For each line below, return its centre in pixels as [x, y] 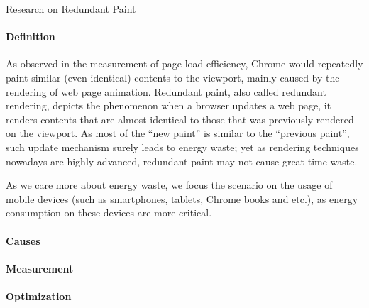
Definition [31, 37]
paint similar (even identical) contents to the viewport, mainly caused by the [173, 77]
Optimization [39, 296]
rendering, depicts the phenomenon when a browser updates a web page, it [169, 105]
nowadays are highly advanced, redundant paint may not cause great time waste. [182, 161]
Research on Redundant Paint [71, 9]
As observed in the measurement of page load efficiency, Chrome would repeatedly [184, 64]
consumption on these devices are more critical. [109, 213]
